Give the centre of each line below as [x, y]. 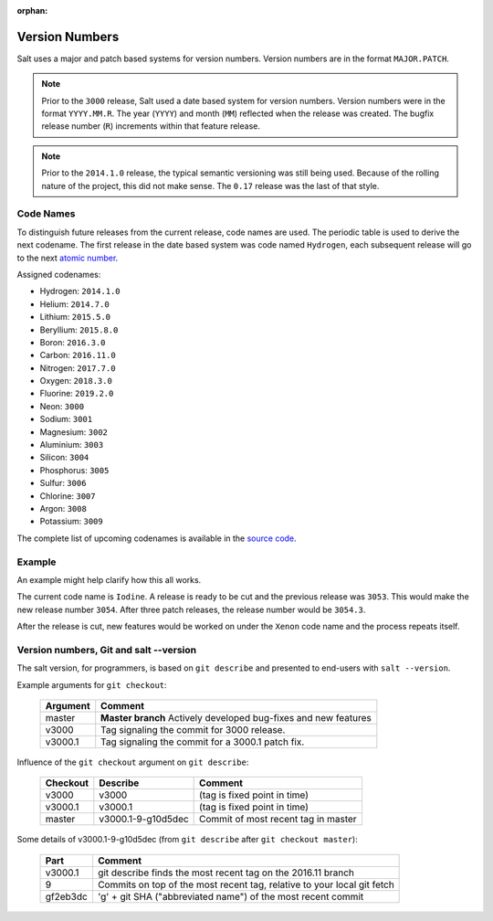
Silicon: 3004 [64, 458]
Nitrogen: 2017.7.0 [78, 368]
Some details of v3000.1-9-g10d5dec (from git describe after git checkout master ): [187, 840]
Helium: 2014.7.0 [74, 304]
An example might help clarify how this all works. [109, 579]
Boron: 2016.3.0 [73, 342]
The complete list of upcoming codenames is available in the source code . [157, 538]
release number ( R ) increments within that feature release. [151, 126]
